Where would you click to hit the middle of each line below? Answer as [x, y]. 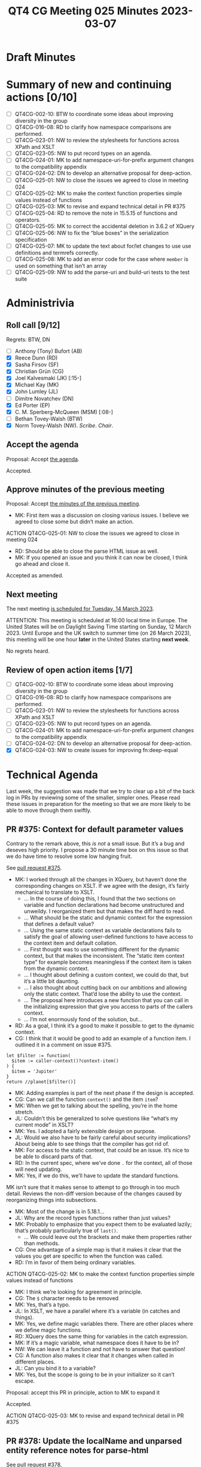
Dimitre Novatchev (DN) [44, 398]
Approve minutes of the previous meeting [85, 490]
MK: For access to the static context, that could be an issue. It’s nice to [102, 1151]
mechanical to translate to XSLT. [54, 892]
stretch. [24, 1112]
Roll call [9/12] [33, 325]
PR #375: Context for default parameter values [95, 829]
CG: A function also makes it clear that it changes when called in [94, 1356]
